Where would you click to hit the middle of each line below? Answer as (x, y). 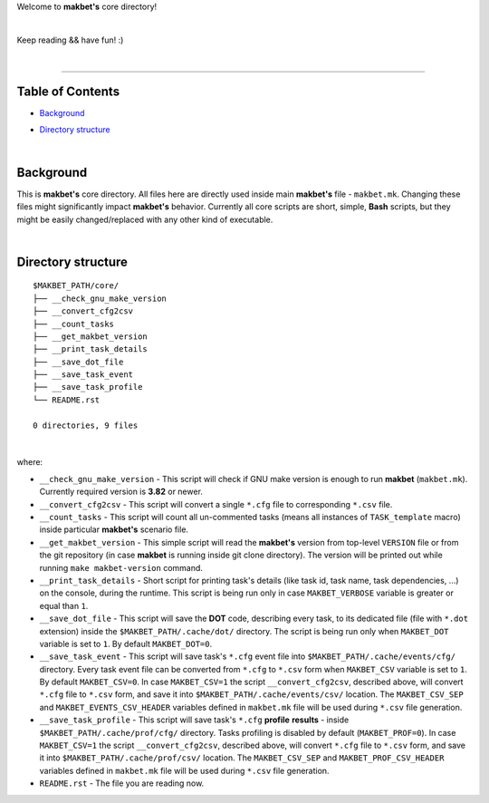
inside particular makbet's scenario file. (114, 529)
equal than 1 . (64, 605)
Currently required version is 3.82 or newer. (121, 492)
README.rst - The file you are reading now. (122, 783)
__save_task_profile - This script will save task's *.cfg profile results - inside (194, 720)
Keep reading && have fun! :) (70, 40)
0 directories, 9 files (86, 425)
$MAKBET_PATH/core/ (76, 286)
